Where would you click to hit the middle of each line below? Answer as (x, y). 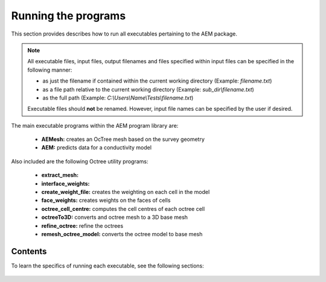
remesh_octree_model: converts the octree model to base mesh (122, 234)
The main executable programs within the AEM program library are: (95, 125)
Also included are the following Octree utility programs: (80, 161)
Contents (29, 251)
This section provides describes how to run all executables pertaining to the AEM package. (124, 34)
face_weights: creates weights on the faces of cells (106, 200)
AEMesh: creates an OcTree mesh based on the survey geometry (123, 139)
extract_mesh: (60, 175)
